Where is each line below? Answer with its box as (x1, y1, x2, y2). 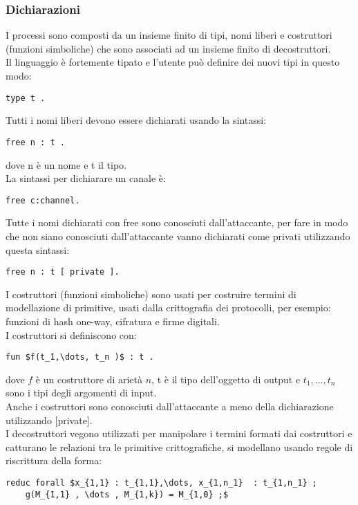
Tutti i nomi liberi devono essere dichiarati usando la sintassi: (6, 113, 267, 127)
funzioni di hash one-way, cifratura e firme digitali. (6, 313, 220, 328)
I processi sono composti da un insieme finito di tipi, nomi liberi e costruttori (6, 28, 332, 42)
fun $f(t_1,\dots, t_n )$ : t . (6, 352, 154, 362)
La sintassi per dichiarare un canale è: (6, 171, 166, 185)
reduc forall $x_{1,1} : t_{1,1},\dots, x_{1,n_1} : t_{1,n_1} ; (6, 477, 318, 488)
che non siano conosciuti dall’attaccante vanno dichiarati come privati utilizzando (6, 228, 350, 243)
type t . (6, 93, 46, 103)
